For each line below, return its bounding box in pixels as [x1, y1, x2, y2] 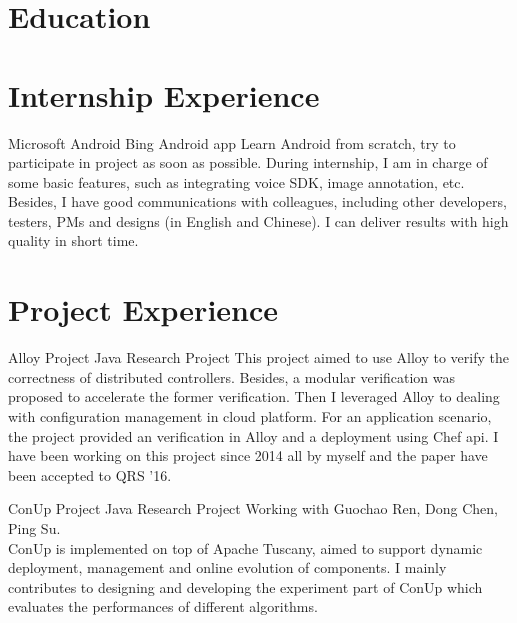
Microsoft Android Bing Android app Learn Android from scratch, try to [8, 132, 456, 153]
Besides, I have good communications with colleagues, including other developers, [8, 191, 507, 212]
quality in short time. [8, 230, 139, 251]
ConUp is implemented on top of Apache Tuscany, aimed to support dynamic [8, 537, 483, 558]
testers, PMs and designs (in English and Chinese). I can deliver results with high [8, 210, 509, 231]
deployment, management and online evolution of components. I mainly [8, 557, 447, 578]
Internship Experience [8, 74, 320, 115]
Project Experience [8, 289, 279, 330]
